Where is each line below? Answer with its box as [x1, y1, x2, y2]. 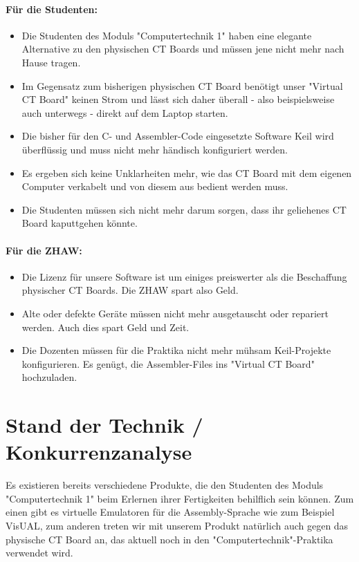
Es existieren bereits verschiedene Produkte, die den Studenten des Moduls [6, 478, 324, 492]
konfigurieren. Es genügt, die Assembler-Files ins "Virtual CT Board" [21, 356, 315, 371]
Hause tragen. [21, 55, 81, 69]
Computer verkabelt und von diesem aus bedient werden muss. [21, 179, 288, 194]
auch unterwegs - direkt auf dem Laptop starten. [21, 105, 228, 120]
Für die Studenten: [6, 1, 98, 16]
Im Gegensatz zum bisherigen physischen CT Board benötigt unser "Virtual [21, 78, 343, 93]
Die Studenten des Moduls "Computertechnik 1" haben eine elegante [21, 28, 312, 42]
